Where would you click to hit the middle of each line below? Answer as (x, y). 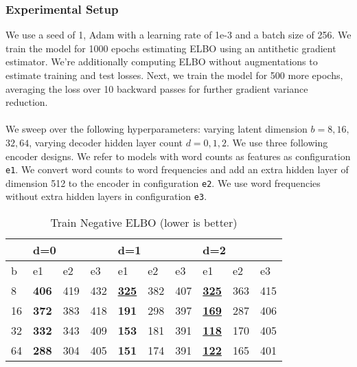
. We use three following (277, 142)
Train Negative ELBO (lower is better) (144, 223)
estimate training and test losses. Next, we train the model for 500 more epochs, (174, 75)
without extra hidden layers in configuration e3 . (106, 196)
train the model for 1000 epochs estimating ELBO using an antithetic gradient (171, 48)
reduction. (27, 102)
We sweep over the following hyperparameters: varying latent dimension (157, 129)
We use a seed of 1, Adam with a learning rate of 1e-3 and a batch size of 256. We (178, 35)
